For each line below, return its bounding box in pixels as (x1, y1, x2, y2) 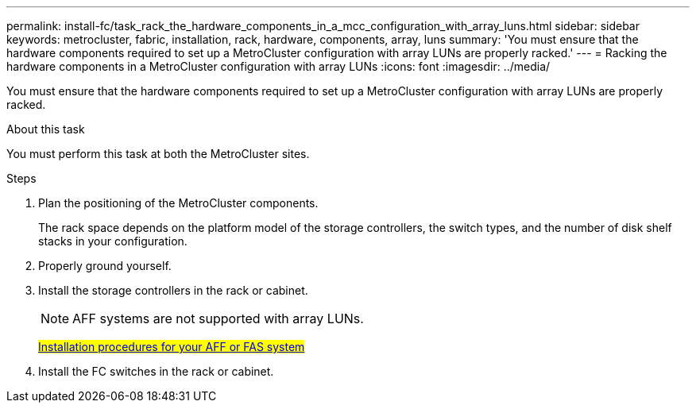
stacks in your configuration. (38, 234, 188, 248)
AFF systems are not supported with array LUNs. (72, 311, 364, 326)
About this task (6, 122, 85, 136)
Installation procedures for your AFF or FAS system (38, 340, 305, 353)
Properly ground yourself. (38, 259, 172, 272)
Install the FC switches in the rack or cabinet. (38, 365, 274, 378)
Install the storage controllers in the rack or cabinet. (38, 284, 308, 297)
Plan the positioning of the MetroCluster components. (38, 196, 319, 210)
